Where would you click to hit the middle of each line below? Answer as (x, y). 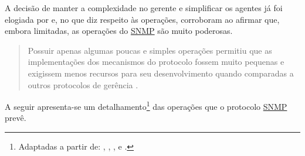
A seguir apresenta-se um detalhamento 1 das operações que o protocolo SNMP (146, 105)
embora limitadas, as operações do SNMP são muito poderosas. (119, 31)
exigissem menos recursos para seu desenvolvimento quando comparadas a (161, 73)
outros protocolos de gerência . (83, 84)
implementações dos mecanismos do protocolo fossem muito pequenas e (156, 62)
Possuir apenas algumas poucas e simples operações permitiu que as (150, 50)
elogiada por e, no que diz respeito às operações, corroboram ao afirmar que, (142, 19)
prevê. (16, 118)
